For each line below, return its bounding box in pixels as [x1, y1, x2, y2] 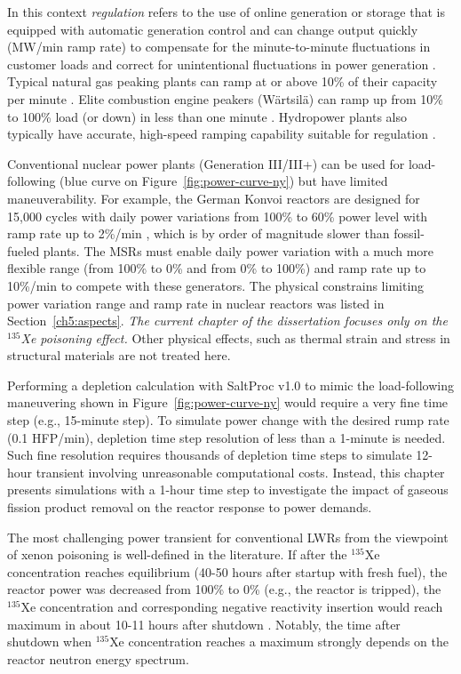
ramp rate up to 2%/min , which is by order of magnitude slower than [7, 224, 390, 243]
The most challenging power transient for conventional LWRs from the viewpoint [7, 527, 449, 546]
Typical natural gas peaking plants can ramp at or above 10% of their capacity [7, 72, 438, 91]
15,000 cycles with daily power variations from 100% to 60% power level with [7, 206, 428, 225]
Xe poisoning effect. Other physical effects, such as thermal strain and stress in [20, 328, 450, 347]
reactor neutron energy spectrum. [7, 649, 189, 668]
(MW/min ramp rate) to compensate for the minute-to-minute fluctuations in [7, 37, 431, 56]
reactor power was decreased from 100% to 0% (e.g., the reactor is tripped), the [7, 580, 441, 598]
